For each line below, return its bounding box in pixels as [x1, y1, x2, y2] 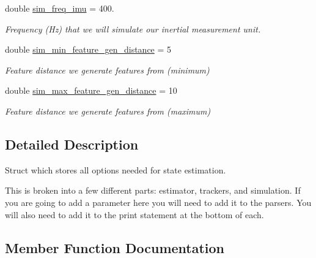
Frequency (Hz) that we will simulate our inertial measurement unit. [5, 22, 261, 35]
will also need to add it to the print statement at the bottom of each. [5, 208, 264, 221]
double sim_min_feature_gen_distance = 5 [5, 43, 172, 56]
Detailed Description [5, 134, 139, 153]
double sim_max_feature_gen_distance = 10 [5, 84, 177, 97]
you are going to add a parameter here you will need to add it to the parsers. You [5, 195, 312, 208]
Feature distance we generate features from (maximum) [5, 104, 211, 117]
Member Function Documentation [5, 238, 225, 257]
